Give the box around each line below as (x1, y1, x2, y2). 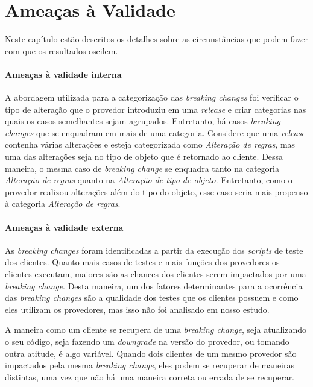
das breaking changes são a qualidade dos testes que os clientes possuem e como (5, 291, 299, 304)
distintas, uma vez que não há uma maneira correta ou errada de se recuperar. (5, 370, 295, 383)
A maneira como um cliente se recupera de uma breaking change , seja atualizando (5, 323, 306, 336)
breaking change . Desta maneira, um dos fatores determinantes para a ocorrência (5, 279, 303, 292)
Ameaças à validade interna (5, 68, 122, 80)
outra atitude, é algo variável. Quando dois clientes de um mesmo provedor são (5, 347, 297, 359)
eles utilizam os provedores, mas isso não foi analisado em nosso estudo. (5, 303, 270, 315)
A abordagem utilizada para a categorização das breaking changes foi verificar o (5, 91, 299, 104)
